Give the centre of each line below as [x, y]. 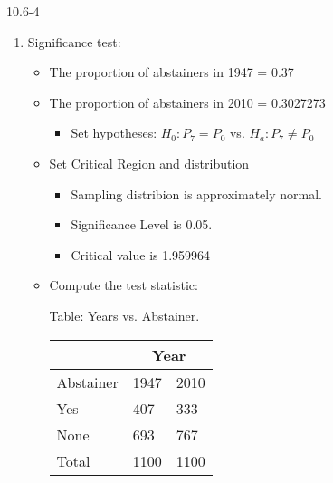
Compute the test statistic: [124, 285]
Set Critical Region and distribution [149, 163]
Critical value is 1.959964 [141, 254]
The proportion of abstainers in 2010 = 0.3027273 [187, 102]
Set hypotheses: [114, 133]
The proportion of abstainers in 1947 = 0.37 [171, 72]
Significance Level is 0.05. [142, 224]
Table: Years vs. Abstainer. [124, 315]
